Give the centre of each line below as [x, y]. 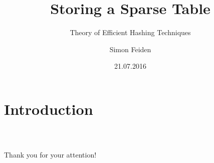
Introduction [49, 109]
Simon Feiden [130, 49]
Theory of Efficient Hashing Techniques [130, 32]
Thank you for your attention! [50, 155]
